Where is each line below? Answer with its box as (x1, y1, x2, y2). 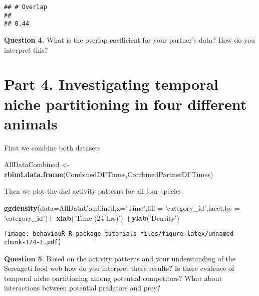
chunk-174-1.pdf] (4, 238, 62, 246)
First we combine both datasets (4, 142, 101, 153)
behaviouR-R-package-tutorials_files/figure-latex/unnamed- (33, 230, 237, 238)
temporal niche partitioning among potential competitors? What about (4, 272, 222, 283)
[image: (4, 230, 30, 238)
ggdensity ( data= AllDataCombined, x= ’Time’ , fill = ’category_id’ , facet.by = (4, 203, 240, 213)
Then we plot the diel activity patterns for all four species (4, 186, 182, 196)
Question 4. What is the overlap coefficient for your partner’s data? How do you (4, 34, 255, 45)
